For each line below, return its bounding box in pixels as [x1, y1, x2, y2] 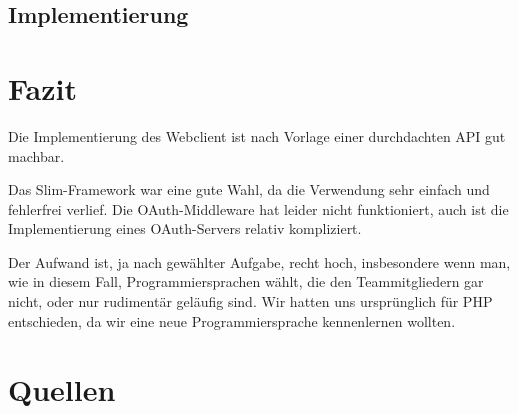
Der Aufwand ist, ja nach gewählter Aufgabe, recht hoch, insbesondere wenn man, [8, 251, 511, 272]
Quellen [8, 369, 116, 410]
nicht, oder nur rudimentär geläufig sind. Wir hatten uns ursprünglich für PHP [8, 291, 493, 312]
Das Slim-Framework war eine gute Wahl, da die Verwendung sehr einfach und [8, 179, 490, 200]
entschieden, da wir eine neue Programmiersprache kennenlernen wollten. [8, 310, 456, 331]
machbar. [8, 145, 65, 166]
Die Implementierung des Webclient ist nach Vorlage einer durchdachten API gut [8, 125, 506, 146]
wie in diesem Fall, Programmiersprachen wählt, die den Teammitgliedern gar [8, 271, 484, 292]
